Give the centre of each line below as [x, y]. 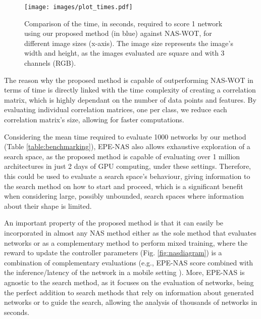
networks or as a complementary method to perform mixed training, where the [126, 242]
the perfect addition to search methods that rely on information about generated [129, 292]
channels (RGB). [50, 63]
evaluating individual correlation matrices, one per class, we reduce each [116, 109]
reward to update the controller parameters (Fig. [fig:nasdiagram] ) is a [113, 253]
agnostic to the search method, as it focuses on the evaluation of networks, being [129, 282]
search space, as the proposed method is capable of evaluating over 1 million [122, 156]
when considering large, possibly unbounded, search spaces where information [124, 196]
